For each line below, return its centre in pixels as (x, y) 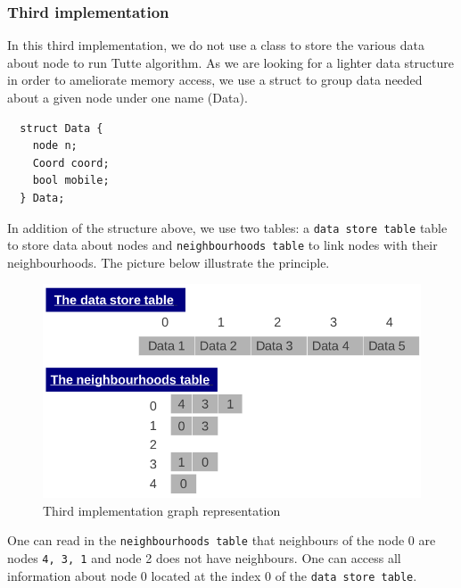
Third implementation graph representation (162, 510)
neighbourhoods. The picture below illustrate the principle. (169, 262)
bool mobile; (71, 181)
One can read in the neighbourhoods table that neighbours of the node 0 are (222, 540)
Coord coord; (71, 163)
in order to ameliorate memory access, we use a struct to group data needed (215, 80)
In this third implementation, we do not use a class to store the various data (216, 45)
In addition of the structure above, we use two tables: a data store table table (227, 227)
